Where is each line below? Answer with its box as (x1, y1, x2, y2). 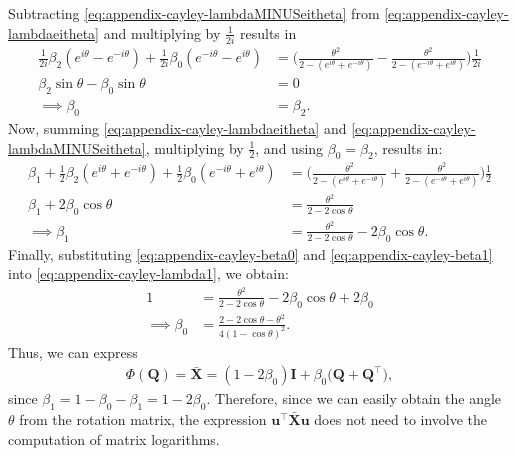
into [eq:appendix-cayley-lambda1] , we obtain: (8, 263, 289, 284)
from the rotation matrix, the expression (19, 409, 267, 430)
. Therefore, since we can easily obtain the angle (206, 388, 502, 409)
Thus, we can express (8, 341, 138, 362)
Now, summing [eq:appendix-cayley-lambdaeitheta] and (8, 117, 347, 138)
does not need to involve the (314, 409, 488, 430)
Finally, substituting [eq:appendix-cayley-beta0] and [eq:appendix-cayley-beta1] (8, 243, 493, 264)
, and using (255, 137, 324, 158)
